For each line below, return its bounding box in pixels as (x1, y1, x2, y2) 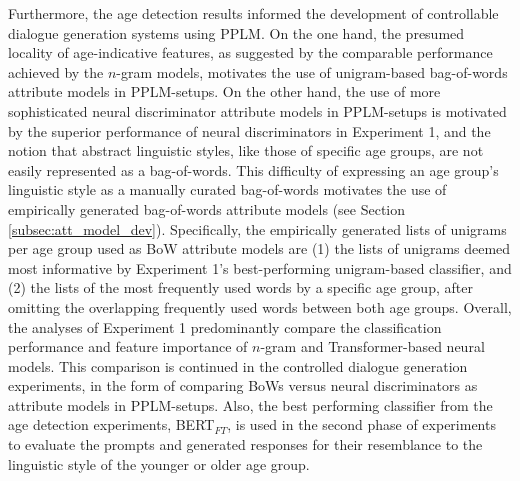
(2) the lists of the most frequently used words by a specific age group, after (8, 277, 473, 298)
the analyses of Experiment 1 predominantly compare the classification (8, 316, 442, 337)
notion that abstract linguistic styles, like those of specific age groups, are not (8, 140, 484, 161)
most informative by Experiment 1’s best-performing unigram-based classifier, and (8, 257, 512, 278)
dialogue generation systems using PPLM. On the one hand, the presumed (8, 22, 465, 43)
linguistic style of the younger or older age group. (8, 453, 310, 474)
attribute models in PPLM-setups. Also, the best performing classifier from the (8, 394, 493, 415)
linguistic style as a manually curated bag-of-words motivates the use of (8, 179, 447, 200)
